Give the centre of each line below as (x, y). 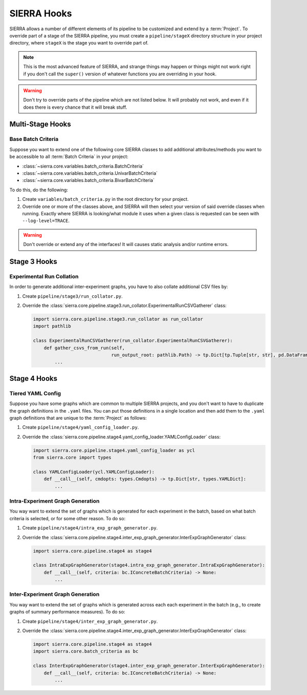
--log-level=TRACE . (46, 221)
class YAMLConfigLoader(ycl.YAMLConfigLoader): (94, 472)
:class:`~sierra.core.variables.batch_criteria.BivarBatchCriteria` (88, 180)
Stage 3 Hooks (33, 261)
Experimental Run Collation (44, 276)
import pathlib (52, 326)
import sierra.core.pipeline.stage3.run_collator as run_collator (118, 319)
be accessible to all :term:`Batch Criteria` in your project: (69, 157)
